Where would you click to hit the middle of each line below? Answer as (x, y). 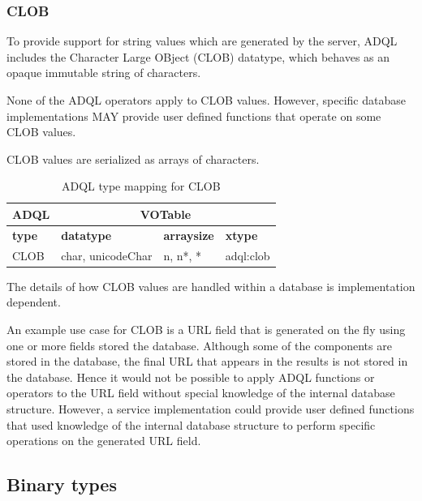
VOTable (166, 214)
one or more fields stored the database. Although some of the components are (199, 345)
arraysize (189, 235)
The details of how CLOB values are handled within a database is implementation (211, 286)
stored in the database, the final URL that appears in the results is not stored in (207, 361)
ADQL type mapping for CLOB (141, 186)
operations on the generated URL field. (104, 441)
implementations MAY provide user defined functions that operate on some (194, 116)
